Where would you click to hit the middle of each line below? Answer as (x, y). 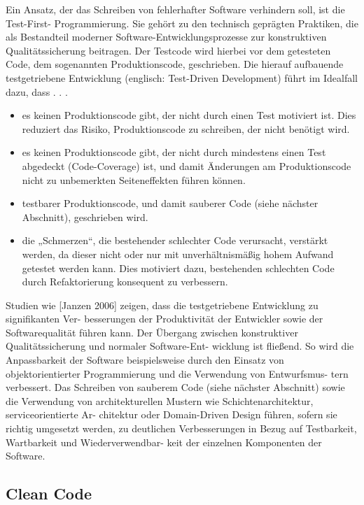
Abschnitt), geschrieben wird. (85, 216)
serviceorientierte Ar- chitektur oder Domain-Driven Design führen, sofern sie (171, 414)
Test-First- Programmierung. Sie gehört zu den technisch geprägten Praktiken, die (182, 23)
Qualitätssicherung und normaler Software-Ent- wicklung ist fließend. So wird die (180, 346)
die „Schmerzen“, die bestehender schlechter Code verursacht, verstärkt (175, 240)
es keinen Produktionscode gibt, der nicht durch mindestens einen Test (174, 152)
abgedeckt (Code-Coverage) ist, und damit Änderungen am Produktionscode (187, 165)
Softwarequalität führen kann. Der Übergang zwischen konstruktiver (152, 332)
